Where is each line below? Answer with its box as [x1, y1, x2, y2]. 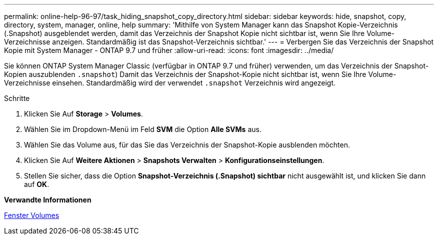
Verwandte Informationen [4, 195, 91, 204]
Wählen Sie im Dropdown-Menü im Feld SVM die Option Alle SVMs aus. [24, 125, 261, 133]
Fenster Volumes [4, 211, 59, 219]
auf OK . [24, 180, 49, 188]
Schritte [4, 94, 30, 102]
